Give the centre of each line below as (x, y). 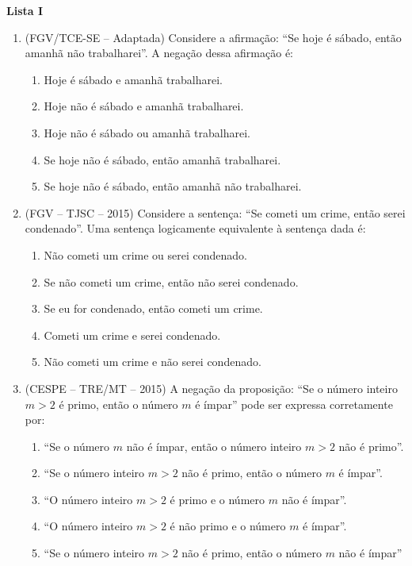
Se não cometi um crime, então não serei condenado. (171, 281)
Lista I (25, 10)
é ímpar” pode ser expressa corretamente (294, 404)
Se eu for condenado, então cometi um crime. (153, 308)
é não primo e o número (228, 526)
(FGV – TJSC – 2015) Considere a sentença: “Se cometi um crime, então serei (215, 212)
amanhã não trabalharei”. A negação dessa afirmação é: (159, 53)
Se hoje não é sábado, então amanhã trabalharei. (162, 159)
